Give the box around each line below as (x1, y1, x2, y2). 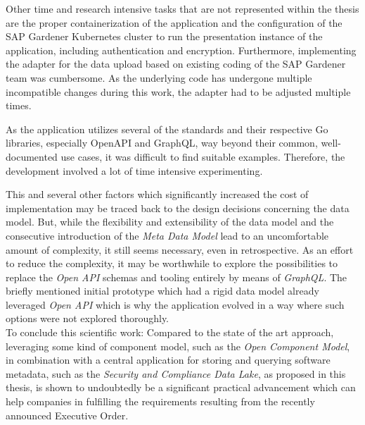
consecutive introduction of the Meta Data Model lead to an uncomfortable (6, 228, 329, 242)
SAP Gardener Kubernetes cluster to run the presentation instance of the (6, 29, 323, 44)
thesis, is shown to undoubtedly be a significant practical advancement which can (6, 380, 356, 395)
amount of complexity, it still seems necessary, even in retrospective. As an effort (6, 242, 354, 257)
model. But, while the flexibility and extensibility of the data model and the (6, 214, 334, 229)
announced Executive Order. (6, 407, 129, 422)
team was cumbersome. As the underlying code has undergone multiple (6, 70, 312, 85)
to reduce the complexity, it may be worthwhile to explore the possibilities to (6, 256, 338, 271)
